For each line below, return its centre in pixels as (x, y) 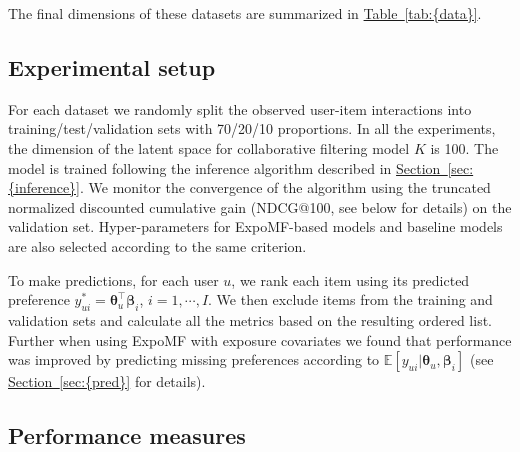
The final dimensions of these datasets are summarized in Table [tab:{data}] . (245, 13)
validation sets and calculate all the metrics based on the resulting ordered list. (250, 319)
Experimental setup (112, 66)
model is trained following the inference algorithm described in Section (224, 167)
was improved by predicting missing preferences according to (194, 359)
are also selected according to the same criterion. (157, 245)
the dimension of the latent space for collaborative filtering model (209, 147)
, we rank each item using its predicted (350, 279)
